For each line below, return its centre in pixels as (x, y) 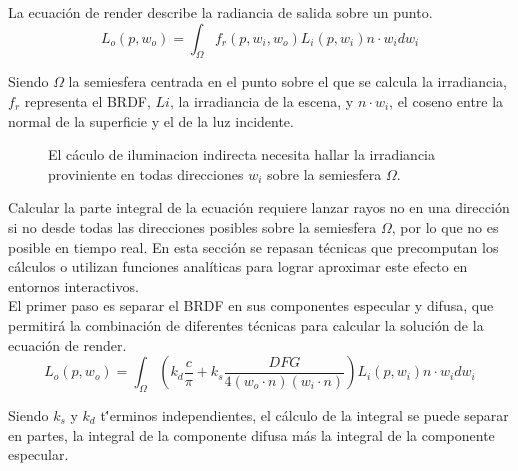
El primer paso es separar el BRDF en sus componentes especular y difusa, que (251, 305)
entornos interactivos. (73, 285)
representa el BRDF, (87, 100)
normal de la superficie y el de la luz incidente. (151, 120)
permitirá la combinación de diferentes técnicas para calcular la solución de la (246, 324)
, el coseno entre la (446, 100)
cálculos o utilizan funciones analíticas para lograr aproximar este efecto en (238, 266)
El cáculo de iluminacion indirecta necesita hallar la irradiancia (242, 154)
